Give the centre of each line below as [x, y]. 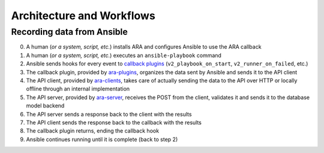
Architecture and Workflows [83, 16]
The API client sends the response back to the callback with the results [114, 122]
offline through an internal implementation [78, 89]
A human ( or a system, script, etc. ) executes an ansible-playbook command [124, 55]
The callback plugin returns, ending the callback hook [92, 131]
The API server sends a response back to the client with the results [109, 114]
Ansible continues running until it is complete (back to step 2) [102, 139]
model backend [45, 106]
